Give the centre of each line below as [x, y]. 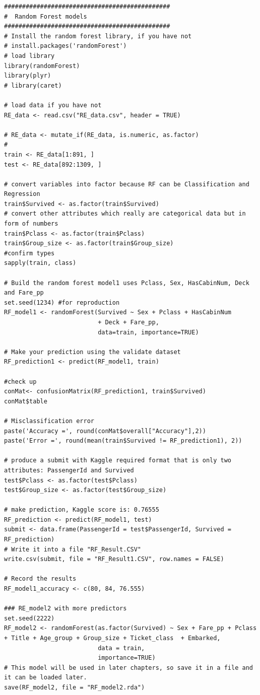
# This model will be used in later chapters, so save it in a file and [128, 668]
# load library [29, 56]
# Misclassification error [49, 421]
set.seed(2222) [29, 618]
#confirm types [29, 253]
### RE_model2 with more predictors [66, 609]
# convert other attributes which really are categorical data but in [125, 214]
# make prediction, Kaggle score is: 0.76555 [82, 510]
